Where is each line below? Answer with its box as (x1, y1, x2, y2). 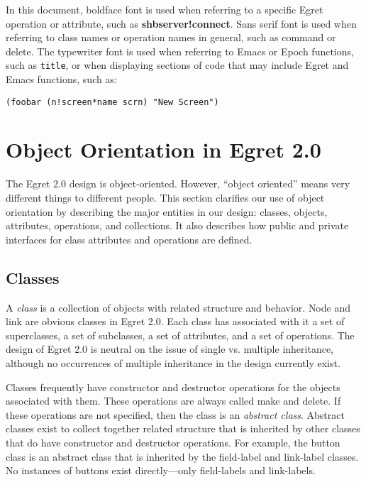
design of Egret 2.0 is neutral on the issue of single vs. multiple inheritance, (6, 341, 333, 356)
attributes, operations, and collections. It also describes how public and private (6, 218, 349, 233)
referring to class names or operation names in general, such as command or (6, 30, 336, 45)
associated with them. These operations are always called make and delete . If (6, 393, 341, 408)
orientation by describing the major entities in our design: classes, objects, (6, 204, 328, 219)
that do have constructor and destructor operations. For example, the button (6, 434, 340, 449)
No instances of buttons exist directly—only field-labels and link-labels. (6, 463, 316, 478)
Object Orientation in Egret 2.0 (6, 135, 321, 164)
